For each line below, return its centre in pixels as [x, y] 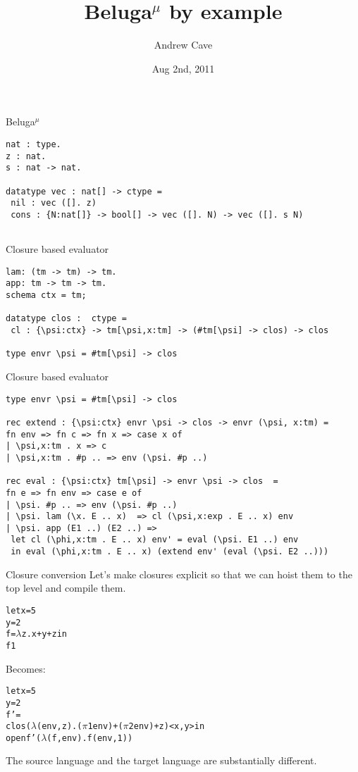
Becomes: [26, 668]
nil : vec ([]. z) [54, 203]
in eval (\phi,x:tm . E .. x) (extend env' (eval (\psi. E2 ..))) [170, 552]
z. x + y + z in [44, 634]
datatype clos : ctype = [66, 319]
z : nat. [26, 156]
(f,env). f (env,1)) [90, 738]
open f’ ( [24, 738]
